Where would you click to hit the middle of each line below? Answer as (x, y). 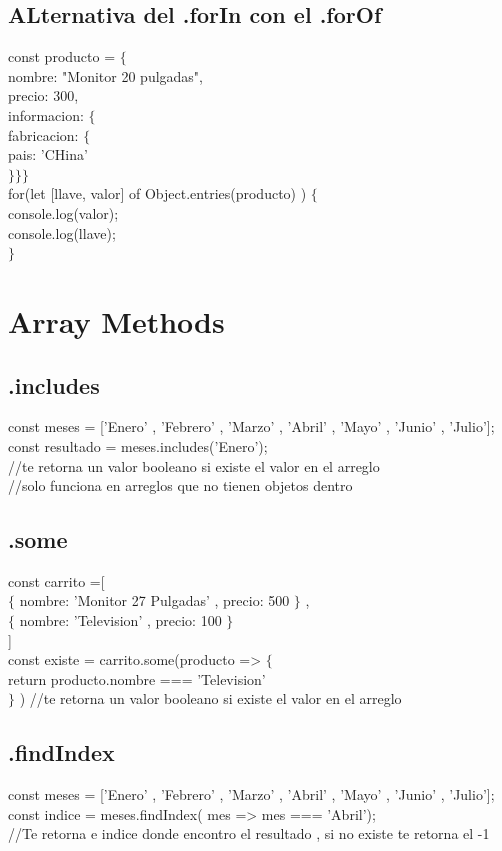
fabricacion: (43, 134)
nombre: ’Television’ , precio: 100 (120, 620)
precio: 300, (43, 95)
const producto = (62, 56)
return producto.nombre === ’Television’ (137, 678)
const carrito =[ (56, 580)
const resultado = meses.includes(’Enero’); (138, 445)
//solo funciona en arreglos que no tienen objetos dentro (180, 485)
